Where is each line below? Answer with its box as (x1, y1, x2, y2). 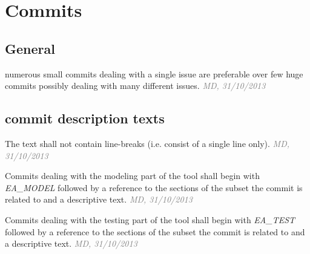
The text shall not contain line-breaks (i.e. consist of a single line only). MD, (5, 137, 290, 149)
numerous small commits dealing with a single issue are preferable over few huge (5, 67, 303, 80)
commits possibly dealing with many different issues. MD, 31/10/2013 (5, 79, 266, 92)
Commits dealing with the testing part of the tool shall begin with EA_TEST (5, 213, 295, 226)
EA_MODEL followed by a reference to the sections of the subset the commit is (5, 181, 303, 194)
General (5, 39, 55, 57)
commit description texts (5, 109, 165, 128)
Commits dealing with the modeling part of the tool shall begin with (5, 169, 260, 182)
